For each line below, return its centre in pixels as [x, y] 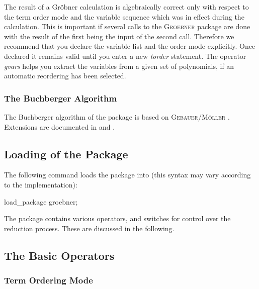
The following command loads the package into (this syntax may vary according [127, 175]
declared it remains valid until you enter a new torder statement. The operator [125, 56]
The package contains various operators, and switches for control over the [117, 218]
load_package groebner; [41, 201]
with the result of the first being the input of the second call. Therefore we [119, 36]
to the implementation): [41, 184]
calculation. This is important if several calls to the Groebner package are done [127, 26]
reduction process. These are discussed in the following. [89, 228]
